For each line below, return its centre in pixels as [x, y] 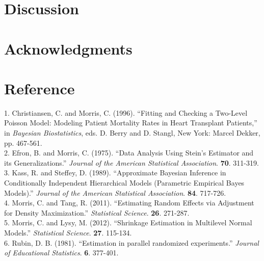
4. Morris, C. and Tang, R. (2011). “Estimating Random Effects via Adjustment [129, 203]
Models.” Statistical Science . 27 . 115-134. [68, 232]
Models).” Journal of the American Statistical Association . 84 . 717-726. [115, 192]
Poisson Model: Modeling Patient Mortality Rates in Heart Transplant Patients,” [131, 123]
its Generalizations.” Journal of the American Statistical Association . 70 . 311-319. [131, 162]
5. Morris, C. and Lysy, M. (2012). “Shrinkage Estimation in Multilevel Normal [128, 223]
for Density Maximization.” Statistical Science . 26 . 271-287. [97, 212]
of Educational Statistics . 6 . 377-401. [61, 253]
